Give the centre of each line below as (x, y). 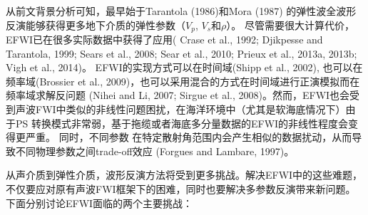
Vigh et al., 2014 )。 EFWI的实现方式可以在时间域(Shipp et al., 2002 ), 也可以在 (184, 67)
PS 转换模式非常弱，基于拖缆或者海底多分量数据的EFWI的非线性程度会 (182, 123)
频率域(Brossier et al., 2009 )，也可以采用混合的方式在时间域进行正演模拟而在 (183, 81)
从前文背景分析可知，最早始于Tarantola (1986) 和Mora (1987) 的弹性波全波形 (181, 11)
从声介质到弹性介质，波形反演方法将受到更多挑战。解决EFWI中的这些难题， (184, 175)
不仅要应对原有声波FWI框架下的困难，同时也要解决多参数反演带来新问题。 (181, 188)
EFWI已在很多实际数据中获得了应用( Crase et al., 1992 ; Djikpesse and (164, 40)
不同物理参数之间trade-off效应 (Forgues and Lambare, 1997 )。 (155, 151)
